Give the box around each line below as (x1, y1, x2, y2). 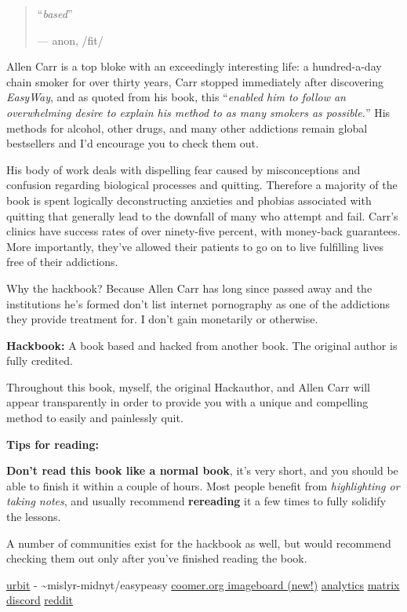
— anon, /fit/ (37, 31, 104, 48)
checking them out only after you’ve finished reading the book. (6, 550, 307, 566)
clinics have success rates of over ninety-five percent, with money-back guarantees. (6, 223, 401, 239)
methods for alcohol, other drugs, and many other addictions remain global (6, 119, 368, 136)
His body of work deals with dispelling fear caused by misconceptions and (6, 161, 361, 177)
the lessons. (6, 508, 61, 525)
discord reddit (6, 592, 73, 608)
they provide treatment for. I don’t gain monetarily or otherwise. (6, 311, 318, 327)
